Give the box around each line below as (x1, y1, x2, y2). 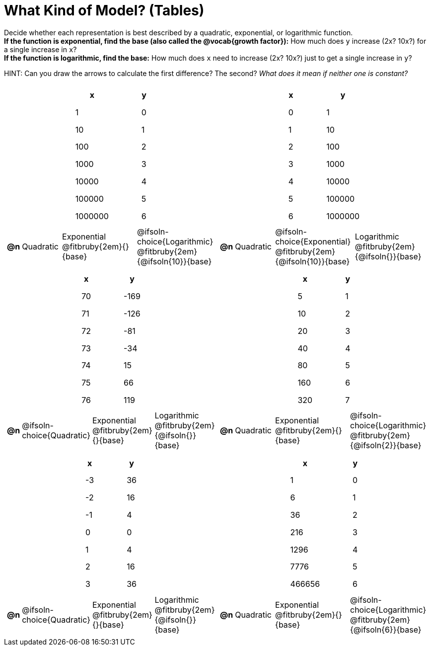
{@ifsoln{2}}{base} (350, 440, 422, 451)
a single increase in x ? (4, 45, 77, 54)
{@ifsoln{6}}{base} (350, 624, 422, 635)
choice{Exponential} (275, 237, 351, 246)
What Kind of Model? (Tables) (4, 2, 205, 19)
